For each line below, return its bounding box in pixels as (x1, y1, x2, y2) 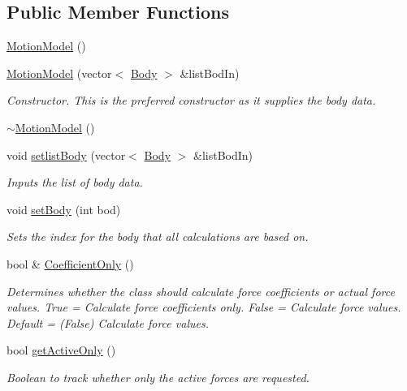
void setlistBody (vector (6, 146, 126, 163)
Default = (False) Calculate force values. (6, 314, 209, 331)
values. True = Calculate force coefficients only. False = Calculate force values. (6, 299, 401, 316)
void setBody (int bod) (6, 200, 121, 217)
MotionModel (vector (6, 64, 112, 81)
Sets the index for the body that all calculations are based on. (6, 228, 309, 245)
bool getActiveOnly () (6, 342, 116, 359)
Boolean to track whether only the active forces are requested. (6, 368, 310, 385)
